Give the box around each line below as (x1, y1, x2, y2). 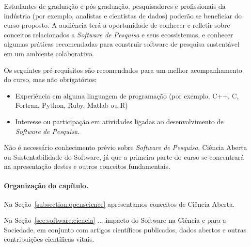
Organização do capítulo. (4, 180, 89, 190)
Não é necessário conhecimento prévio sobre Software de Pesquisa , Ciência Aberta (4, 142, 247, 152)
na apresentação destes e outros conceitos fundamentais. (4, 161, 171, 171)
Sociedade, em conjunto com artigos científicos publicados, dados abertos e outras (4, 224, 247, 234)
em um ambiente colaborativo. (4, 48, 94, 58)
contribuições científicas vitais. (4, 234, 94, 244)
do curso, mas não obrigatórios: (4, 74, 97, 84)
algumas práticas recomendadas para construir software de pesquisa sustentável (4, 39, 239, 49)
